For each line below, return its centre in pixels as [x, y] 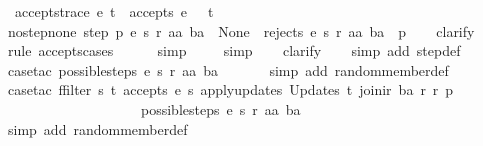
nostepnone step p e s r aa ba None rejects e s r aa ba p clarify [241, 30]
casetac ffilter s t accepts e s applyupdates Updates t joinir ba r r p [230, 89]
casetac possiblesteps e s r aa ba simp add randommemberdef [228, 69]
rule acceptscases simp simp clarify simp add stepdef [234, 50]
